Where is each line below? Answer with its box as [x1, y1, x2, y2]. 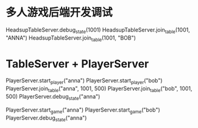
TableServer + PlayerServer [5, 57, 149, 71]
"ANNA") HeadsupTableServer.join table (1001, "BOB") [5, 34, 136, 43]
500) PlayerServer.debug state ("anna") [5, 93, 101, 101]
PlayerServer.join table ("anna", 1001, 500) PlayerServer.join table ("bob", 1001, [5, 85, 193, 94]
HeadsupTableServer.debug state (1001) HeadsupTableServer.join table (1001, [5, 26, 190, 35]
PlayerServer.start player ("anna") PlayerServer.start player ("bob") [5, 77, 163, 86]
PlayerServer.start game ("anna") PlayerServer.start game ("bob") [5, 106, 161, 115]
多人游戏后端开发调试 [5, 5, 113, 20]
